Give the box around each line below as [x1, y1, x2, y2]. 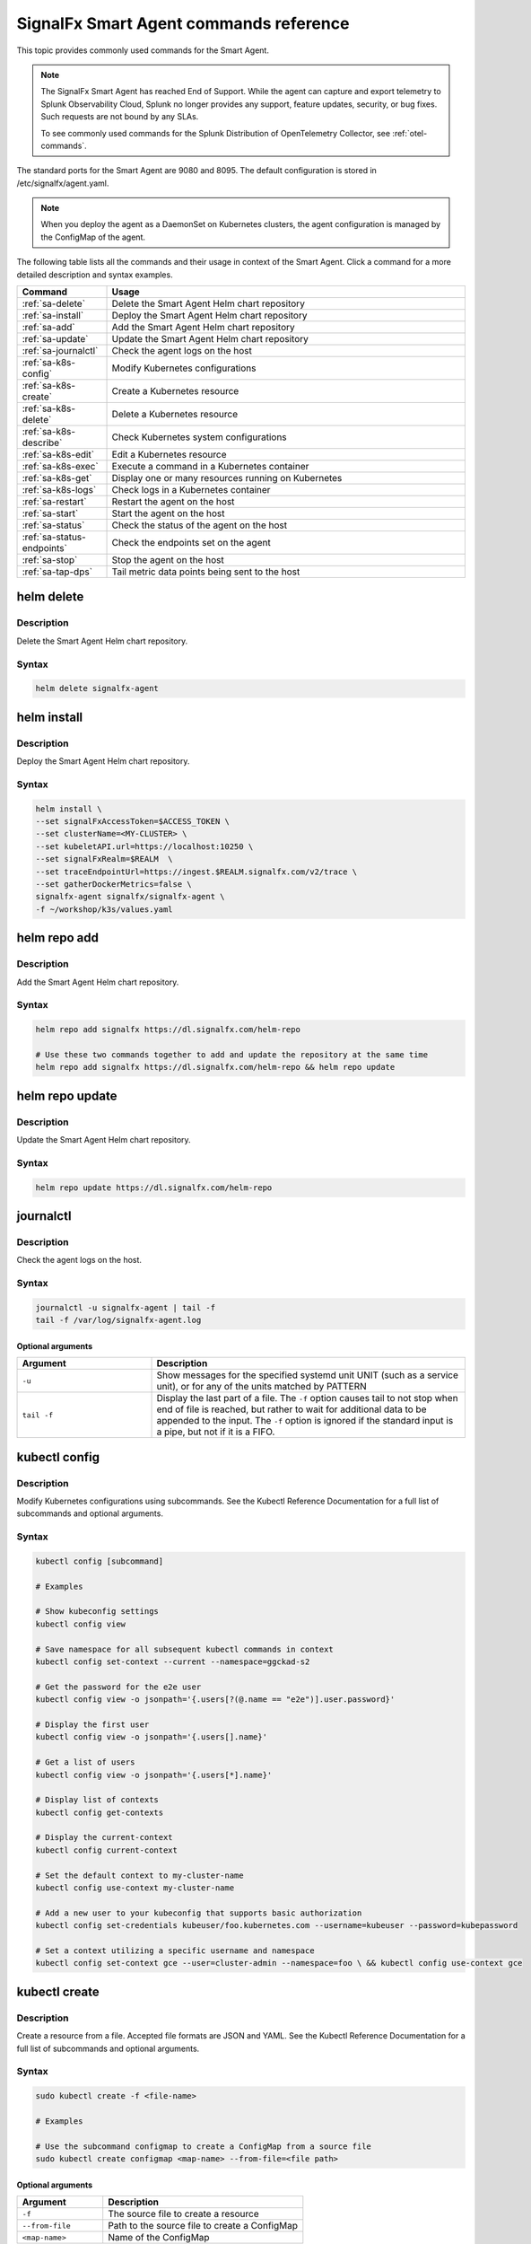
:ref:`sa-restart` [22, 495, 87, 508]
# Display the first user [35, 1719, 150, 1730]
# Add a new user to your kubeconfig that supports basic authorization [35, 1907, 362, 1918]
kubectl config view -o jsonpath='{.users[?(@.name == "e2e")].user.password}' [35, 1695, 396, 1705]
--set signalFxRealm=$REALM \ [35, 854, 174, 864]
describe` [22, 436, 63, 449]
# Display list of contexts [35, 1795, 159, 1805]
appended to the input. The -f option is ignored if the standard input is [156, 1415, 454, 1427]
